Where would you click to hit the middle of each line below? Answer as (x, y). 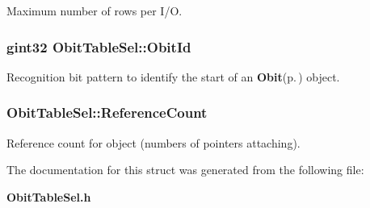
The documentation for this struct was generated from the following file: (185, 170)
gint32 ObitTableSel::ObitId (99, 46)
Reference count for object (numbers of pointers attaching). (153, 142)
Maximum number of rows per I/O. (95, 10)
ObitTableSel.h (49, 196)
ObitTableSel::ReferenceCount (107, 112)
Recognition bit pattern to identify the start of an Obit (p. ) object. (173, 76)
